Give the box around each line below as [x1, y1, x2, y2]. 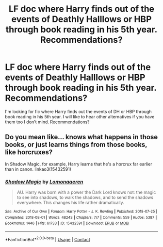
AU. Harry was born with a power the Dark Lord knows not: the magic [16, 189, 156, 195]
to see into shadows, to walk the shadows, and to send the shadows [16, 195, 154, 200]
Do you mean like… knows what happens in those [5, 133, 158, 141]
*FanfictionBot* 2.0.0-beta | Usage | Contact [5, 236, 91, 242]
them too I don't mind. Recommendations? [5, 119, 90, 125]
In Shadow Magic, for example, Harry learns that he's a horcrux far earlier [5, 161, 152, 167]
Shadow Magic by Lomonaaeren [5, 178, 83, 185]
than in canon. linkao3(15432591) [5, 166, 72, 172]
